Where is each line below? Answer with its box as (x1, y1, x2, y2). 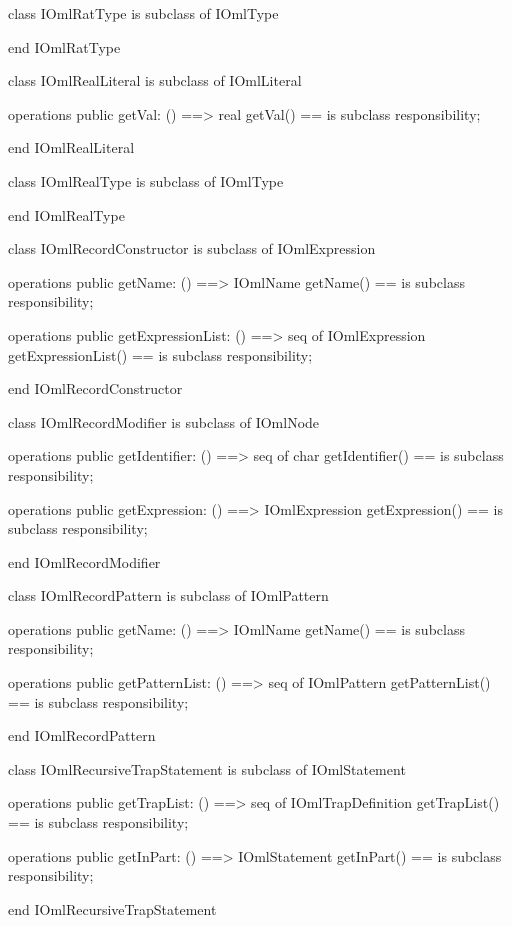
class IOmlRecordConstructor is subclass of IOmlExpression (8, 238, 376, 259)
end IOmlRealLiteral (8, 137, 135, 158)
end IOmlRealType (8, 204, 125, 225)
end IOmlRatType (8, 36, 121, 57)
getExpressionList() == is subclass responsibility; (8, 344, 313, 365)
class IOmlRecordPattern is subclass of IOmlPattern (8, 585, 329, 606)
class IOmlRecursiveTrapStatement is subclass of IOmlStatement (8, 758, 406, 779)
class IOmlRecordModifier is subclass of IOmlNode (8, 411, 320, 432)
